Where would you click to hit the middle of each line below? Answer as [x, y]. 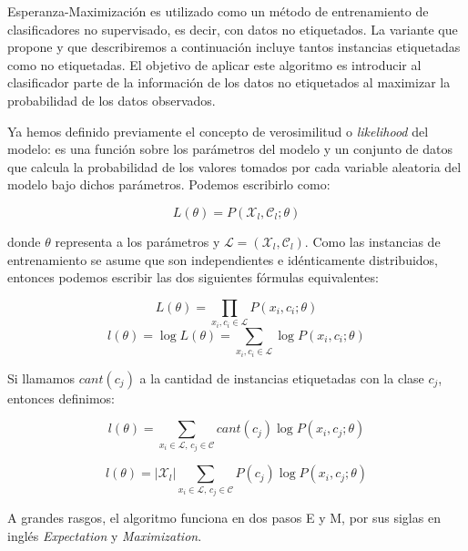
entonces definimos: [61, 398]
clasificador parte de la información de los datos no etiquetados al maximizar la [229, 82]
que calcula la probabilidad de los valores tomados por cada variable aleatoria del [234, 166]
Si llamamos [41, 378]
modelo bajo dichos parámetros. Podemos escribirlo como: [169, 184]
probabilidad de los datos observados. [112, 100]
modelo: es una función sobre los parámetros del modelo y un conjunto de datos [230, 149]
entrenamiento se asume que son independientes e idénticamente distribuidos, [223, 259]
